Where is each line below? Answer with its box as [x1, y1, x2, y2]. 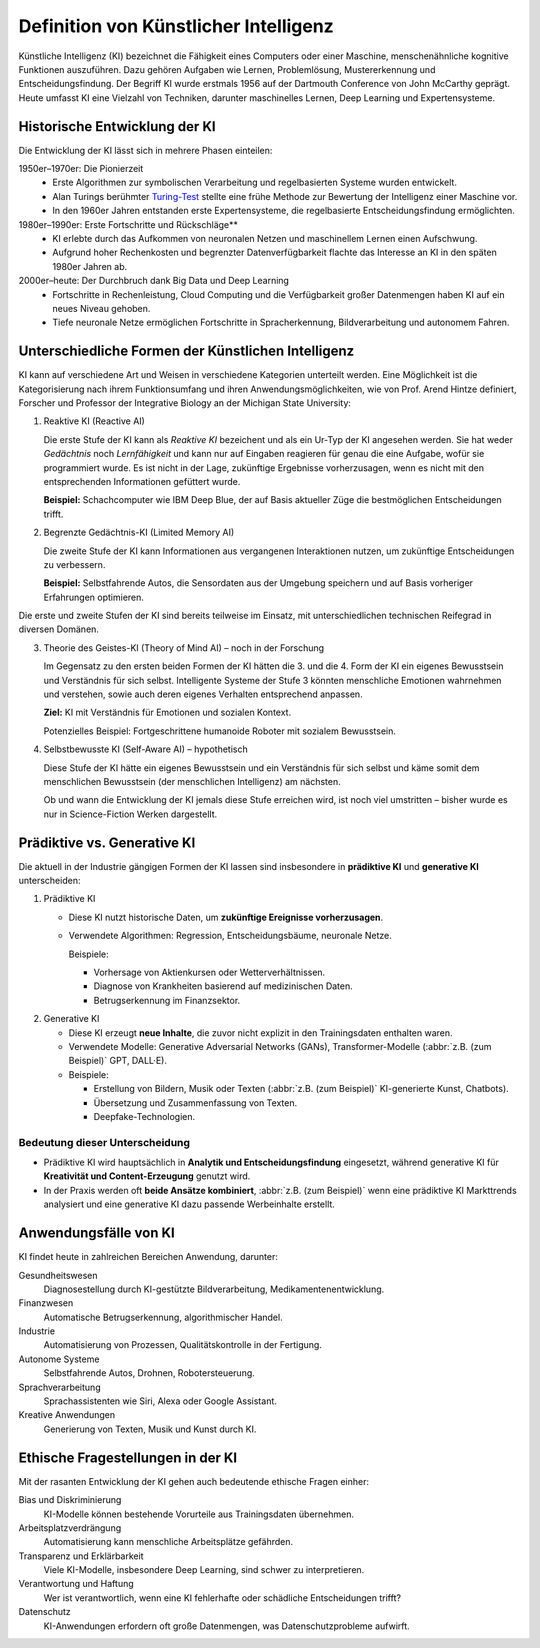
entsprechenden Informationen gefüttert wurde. [43, 475, 241, 487]
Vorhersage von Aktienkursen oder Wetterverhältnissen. [93, 966, 326, 979]
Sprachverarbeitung [18, 1381, 101, 1393]
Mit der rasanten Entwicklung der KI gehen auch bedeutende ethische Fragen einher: [18, 1475, 370, 1487]
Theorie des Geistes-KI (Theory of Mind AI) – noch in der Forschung [43, 641, 325, 654]
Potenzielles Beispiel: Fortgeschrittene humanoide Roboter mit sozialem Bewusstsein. [43, 725, 397, 737]
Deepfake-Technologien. [93, 1110, 196, 1122]
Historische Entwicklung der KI [18, 118, 216, 135]
